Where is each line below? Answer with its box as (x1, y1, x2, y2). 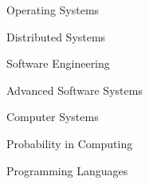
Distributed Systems (6, 28, 106, 45)
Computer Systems (6, 108, 99, 125)
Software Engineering (6, 55, 110, 72)
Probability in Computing (6, 135, 133, 151)
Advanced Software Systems (6, 81, 143, 98)
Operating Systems (6, 2, 100, 18)
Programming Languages (6, 162, 128, 178)
